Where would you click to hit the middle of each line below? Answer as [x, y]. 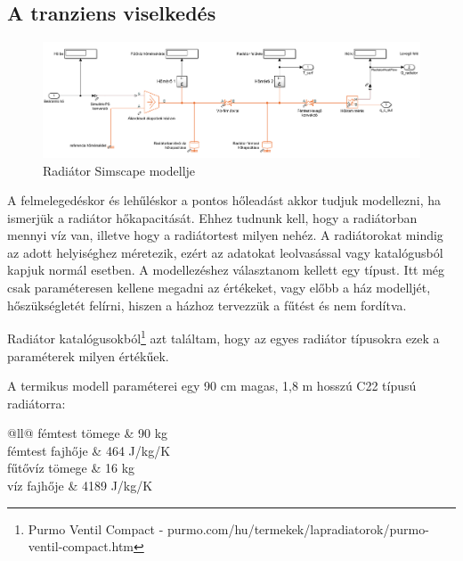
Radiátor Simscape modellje [119, 170]
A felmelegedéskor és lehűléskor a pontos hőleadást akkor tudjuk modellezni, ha [224, 200]
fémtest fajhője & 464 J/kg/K [89, 450]
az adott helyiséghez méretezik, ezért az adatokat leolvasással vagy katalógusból [225, 252]
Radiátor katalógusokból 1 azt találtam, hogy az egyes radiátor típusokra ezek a [223, 337]
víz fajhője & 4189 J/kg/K [80, 486]
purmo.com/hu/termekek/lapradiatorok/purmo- [298, 528]
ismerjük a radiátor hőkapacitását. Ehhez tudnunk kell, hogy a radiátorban [212, 217]
